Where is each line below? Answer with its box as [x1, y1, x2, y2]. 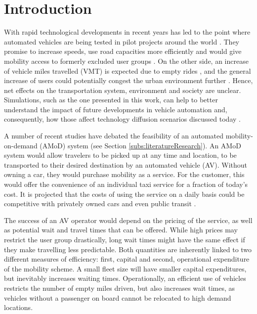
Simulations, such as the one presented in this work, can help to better [4, 94, 218, 105]
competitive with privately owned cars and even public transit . [4, 198, 196, 209]
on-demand [4, 140, 38, 150]
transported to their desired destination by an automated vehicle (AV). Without [4, 159, 247, 170]
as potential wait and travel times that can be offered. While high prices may [4, 224, 238, 235]
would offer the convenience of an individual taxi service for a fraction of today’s [4, 179, 248, 189]
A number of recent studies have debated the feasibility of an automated [4, 131, 224, 141]
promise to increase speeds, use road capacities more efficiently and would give [4, 46, 242, 56]
